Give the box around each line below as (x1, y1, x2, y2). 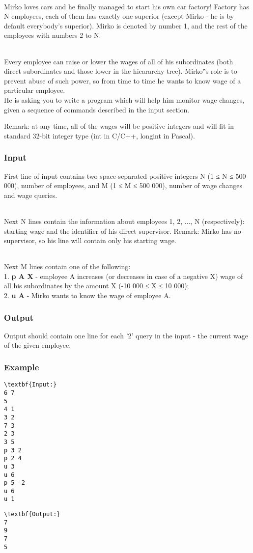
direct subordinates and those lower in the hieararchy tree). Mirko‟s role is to (4, 66, 237, 76)
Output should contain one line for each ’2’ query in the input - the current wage (4, 330, 248, 340)
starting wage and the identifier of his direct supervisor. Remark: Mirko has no (4, 225, 241, 236)
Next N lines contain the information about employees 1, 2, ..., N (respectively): (4, 216, 245, 226)
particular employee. (4, 85, 65, 95)
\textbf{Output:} (4, 511, 60, 518)
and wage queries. (4, 190, 57, 200)
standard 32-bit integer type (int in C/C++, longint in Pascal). (4, 130, 195, 140)
